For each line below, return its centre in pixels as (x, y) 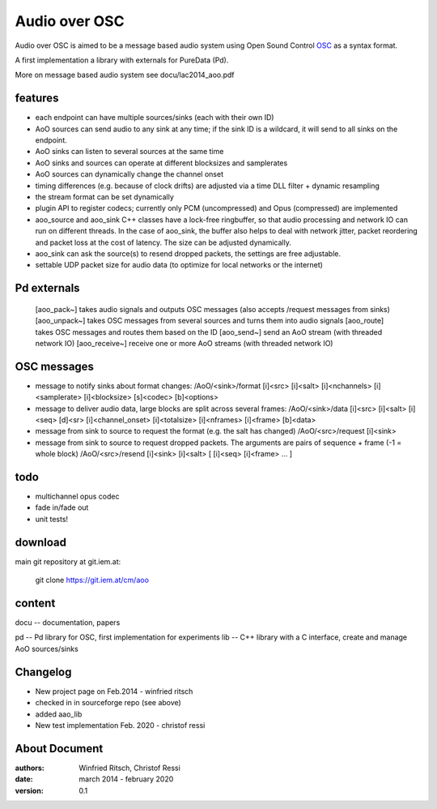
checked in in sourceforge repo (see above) (108, 703)
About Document (59, 749)
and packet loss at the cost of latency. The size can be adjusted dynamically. (163, 242)
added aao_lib (59, 714)
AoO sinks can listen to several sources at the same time (129, 152)
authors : (30, 768)
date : (24, 779)
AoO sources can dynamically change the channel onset (129, 174)
